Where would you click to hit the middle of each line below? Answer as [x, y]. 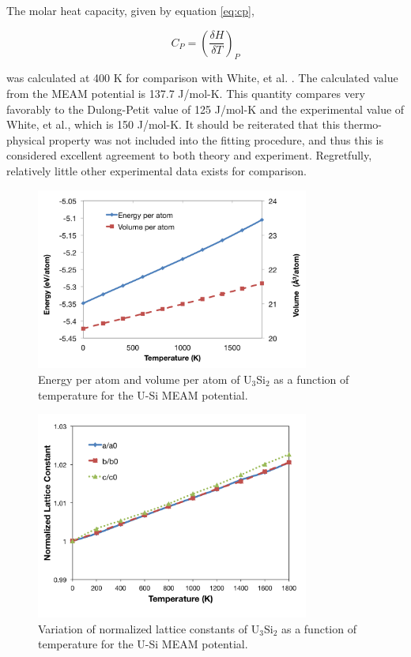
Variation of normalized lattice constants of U [149, 628]
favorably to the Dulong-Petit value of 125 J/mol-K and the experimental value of [205, 109]
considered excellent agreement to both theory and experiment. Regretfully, [189, 155]
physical [26, 139]
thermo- [362, 124]
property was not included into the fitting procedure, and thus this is [216, 139]
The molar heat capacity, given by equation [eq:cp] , [130, 10]
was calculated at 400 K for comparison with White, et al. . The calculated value [202, 78]
